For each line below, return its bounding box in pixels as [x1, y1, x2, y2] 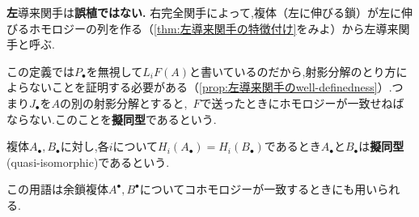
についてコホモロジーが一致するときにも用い [139, 181, 378, 198]
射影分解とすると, [93, 94, 188, 111]
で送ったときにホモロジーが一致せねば [200, 94, 404, 111]
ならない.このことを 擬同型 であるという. [6, 110, 217, 127]
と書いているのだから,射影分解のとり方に [188, 62, 408, 79]
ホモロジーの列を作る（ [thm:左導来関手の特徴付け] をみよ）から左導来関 [28, 19, 410, 36]
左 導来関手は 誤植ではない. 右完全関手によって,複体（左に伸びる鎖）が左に [6, 4, 401, 20]
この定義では [6, 62, 74, 79]
